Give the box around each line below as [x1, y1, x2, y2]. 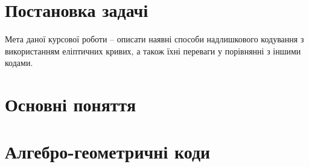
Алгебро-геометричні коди [5, 139, 211, 164]
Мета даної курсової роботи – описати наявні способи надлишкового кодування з [5, 33, 304, 45]
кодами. [5, 56, 33, 69]
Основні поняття [5, 92, 136, 117]
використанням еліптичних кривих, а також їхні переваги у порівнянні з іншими [5, 44, 301, 57]
